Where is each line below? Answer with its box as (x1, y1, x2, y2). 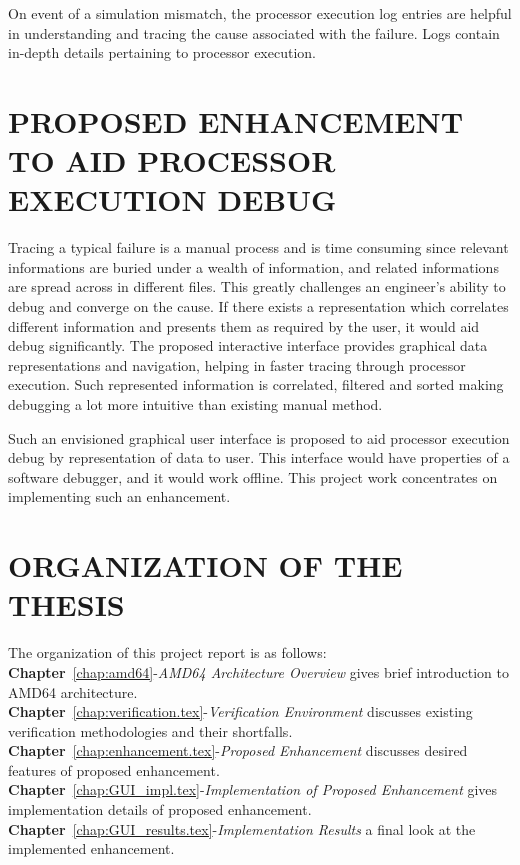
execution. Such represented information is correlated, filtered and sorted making (8, 374, 504, 395)
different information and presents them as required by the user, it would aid (8, 315, 480, 336)
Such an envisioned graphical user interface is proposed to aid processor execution (8, 427, 510, 448)
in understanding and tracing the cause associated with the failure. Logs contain (8, 22, 500, 43)
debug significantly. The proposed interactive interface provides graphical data (8, 335, 488, 356)
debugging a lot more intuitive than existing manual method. (8, 394, 383, 415)
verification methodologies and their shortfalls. (8, 720, 293, 741)
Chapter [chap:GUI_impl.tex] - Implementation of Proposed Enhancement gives (8, 779, 498, 800)
